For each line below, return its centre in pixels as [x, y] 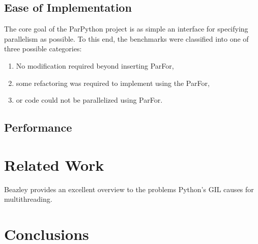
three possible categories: [43, 49]
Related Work [54, 164]
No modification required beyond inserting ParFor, [95, 65]
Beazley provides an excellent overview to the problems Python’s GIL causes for [129, 189]
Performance [38, 127]
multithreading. [28, 199]
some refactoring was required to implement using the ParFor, [113, 83]
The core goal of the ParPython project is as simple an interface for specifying [126, 29]
